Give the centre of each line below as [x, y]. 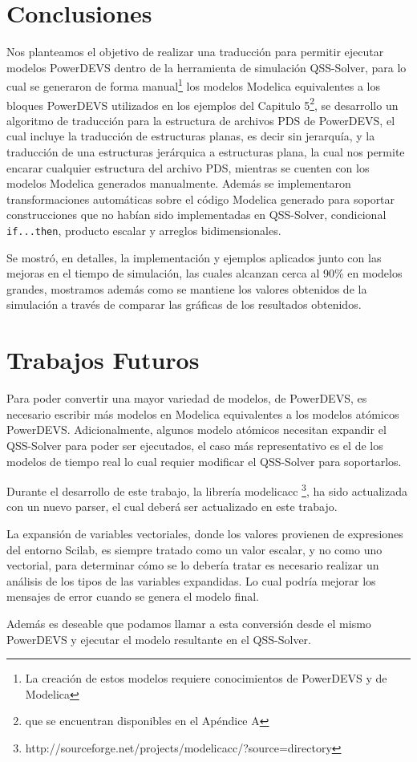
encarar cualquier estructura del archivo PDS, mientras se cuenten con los [188, 167]
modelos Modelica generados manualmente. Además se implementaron [179, 183]
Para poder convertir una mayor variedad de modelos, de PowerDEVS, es [187, 398]
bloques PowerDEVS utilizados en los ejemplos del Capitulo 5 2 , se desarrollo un [202, 103]
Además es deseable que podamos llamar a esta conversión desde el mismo [189, 623]
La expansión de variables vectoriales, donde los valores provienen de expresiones [205, 533]
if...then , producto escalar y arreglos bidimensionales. [144, 230]
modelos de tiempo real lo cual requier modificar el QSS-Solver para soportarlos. [204, 461]
